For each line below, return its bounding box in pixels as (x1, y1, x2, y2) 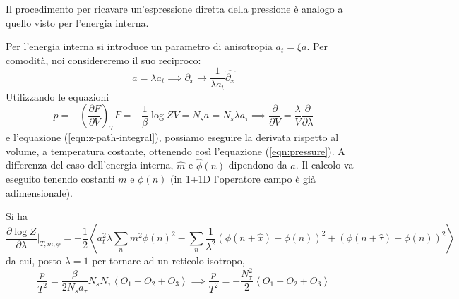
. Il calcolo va (295, 157, 354, 172)
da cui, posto (6, 253, 62, 268)
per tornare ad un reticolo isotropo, (92, 253, 245, 268)
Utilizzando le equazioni (6, 89, 109, 104)
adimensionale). (6, 185, 73, 200)
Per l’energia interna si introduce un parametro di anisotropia (6, 39, 273, 54)
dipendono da (228, 157, 287, 172)
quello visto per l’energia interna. (6, 15, 149, 30)
